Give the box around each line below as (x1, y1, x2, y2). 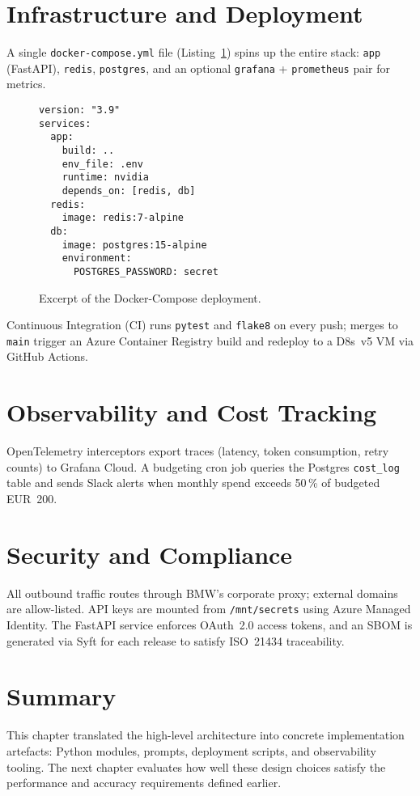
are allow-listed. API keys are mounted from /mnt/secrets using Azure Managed (6, 600, 411, 617)
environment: (62, 252, 132, 265)
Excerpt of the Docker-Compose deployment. (39, 289, 261, 306)
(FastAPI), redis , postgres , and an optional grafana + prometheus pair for (6, 59, 391, 76)
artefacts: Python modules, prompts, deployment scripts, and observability (6, 742, 377, 759)
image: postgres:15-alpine (62, 239, 207, 251)
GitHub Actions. (6, 348, 88, 365)
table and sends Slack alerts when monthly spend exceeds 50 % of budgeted (6, 474, 380, 491)
